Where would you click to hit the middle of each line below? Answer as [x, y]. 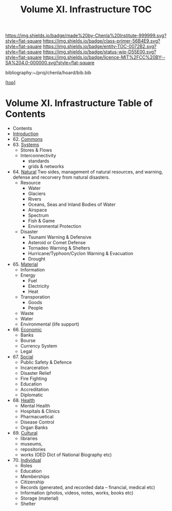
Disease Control [37, 422]
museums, [31, 444]
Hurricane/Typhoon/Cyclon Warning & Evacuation [81, 253]
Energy [28, 275]
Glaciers [37, 194]
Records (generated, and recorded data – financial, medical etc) [88, 487]
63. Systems [26, 145]
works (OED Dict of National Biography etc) [66, 455]
